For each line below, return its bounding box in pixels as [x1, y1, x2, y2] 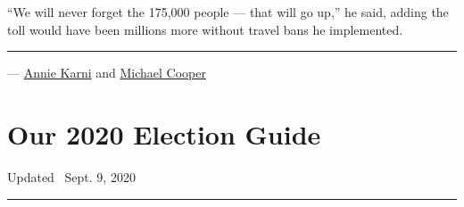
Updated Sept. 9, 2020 [7, 167, 136, 186]
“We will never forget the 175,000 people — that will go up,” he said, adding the [7, 3, 449, 21]
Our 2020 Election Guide [7, 115, 321, 152]
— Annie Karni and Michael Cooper [7, 63, 206, 82]
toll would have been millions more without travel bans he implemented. [7, 20, 403, 38]
